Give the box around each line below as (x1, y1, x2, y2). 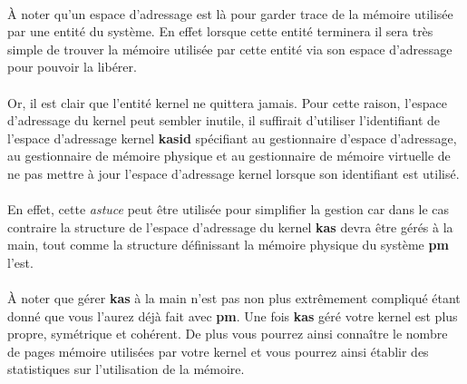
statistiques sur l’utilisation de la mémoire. (7, 359, 245, 379)
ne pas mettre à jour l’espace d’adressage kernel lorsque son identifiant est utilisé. (7, 163, 460, 182)
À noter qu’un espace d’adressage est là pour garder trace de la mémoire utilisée (7, 4, 453, 23)
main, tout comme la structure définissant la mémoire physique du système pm (7, 235, 449, 254)
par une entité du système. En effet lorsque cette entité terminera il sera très (7, 22, 433, 41)
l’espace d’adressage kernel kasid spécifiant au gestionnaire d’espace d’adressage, (7, 128, 457, 147)
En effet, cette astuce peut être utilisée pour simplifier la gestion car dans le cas (7, 200, 450, 219)
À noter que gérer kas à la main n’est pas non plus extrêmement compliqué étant (7, 289, 461, 308)
